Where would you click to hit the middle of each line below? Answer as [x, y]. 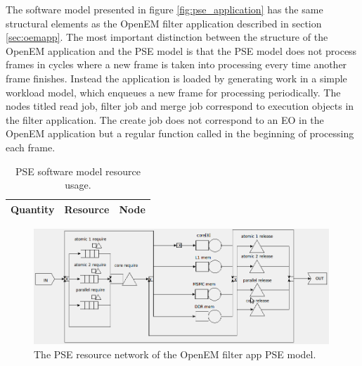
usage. [78, 185]
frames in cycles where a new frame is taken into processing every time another [176, 64]
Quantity [33, 209]
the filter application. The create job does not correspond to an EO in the [165, 119]
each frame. [31, 147]
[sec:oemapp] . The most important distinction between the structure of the [167, 37]
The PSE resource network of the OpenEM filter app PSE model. [175, 354]
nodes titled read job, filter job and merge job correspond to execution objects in [180, 106]
